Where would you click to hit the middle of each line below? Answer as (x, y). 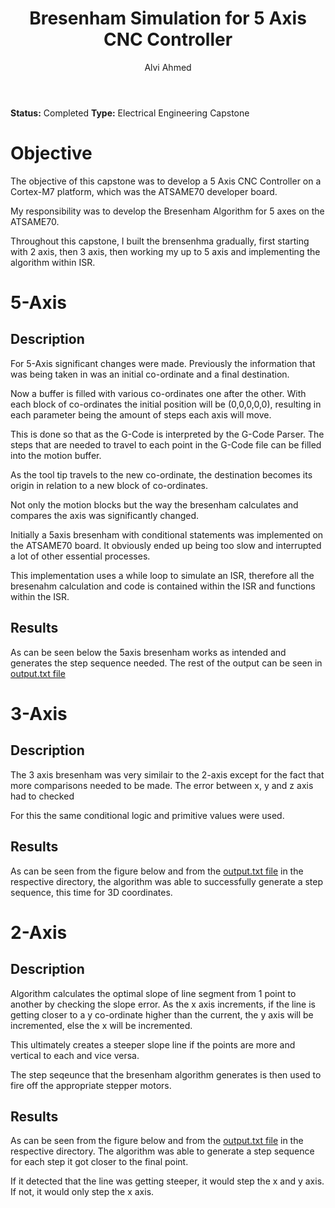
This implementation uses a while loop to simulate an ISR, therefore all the (162, 575)
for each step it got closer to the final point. (99, 1162)
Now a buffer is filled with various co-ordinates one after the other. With (158, 393)
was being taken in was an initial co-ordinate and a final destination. (150, 374)
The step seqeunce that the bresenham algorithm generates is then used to (166, 1074)
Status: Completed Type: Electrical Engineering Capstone (130, 113)
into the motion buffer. (56, 455)
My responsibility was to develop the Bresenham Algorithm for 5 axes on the (167, 211)
